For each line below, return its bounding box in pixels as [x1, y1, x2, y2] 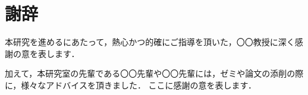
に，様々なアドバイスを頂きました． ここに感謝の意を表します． [5, 78, 256, 91]
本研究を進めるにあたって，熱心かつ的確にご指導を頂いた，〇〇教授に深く [5, 36, 295, 48]
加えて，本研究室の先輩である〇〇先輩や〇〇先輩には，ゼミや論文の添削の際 [5, 67, 304, 80]
